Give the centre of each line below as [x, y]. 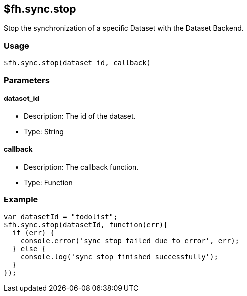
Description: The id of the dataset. [80, 116]
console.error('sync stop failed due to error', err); [130, 241]
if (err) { [33, 233]
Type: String [44, 131]
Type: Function [48, 182]
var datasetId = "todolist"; [61, 217]
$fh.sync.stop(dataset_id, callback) [78, 63]
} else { [29, 248]
